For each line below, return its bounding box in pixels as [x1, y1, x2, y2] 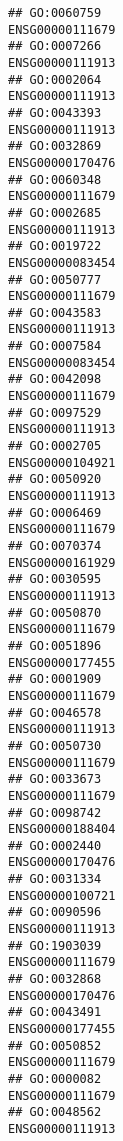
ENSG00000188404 [8, 822, 116, 837]
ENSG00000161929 [8, 555, 116, 570]
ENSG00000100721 [8, 888, 116, 903]
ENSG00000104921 [8, 455, 116, 470]
